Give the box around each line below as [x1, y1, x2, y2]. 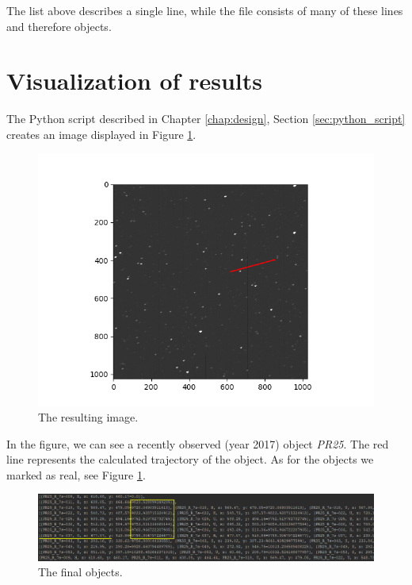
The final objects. [38, 564, 123, 580]
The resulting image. [38, 409, 139, 425]
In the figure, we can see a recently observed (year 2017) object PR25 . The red [6, 435, 389, 452]
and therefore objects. [6, 17, 112, 34]
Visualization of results [6, 64, 262, 97]
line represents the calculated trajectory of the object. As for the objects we [6, 451, 374, 468]
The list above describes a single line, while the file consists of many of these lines [6, 2, 403, 18]
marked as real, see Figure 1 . [6, 466, 146, 483]
